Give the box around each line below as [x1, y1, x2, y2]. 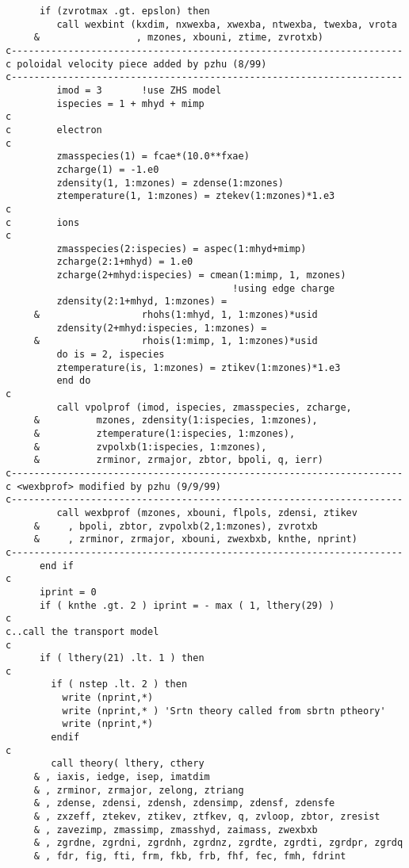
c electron [6, 124, 102, 136]
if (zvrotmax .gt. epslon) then [39, 6, 210, 17]
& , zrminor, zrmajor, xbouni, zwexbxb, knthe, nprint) [33, 533, 357, 545]
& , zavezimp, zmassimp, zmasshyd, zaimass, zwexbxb [33, 824, 318, 835]
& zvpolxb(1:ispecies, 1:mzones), [33, 441, 267, 453]
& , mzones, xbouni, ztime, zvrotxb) [33, 32, 323, 44]
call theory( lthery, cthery [51, 758, 204, 770]
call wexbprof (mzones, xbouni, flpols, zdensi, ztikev [56, 507, 357, 518]
